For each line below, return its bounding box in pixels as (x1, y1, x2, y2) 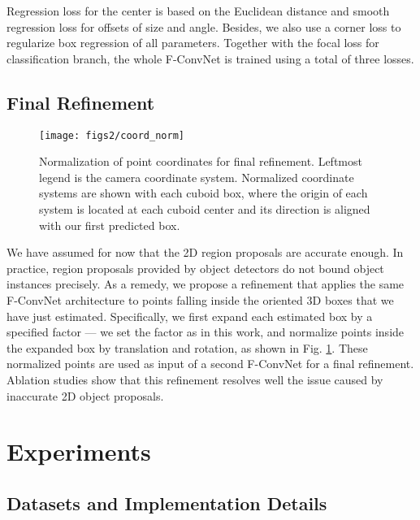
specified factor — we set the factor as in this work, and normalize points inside (6, 323, 405, 340)
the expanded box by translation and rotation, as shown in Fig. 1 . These (6, 339, 368, 356)
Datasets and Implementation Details (6, 490, 327, 515)
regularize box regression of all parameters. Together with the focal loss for (6, 34, 379, 51)
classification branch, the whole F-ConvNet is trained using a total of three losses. (6, 50, 414, 67)
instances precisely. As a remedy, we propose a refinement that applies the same (6, 275, 405, 292)
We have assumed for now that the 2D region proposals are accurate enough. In (6, 244, 404, 261)
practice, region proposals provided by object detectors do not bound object (6, 259, 384, 276)
